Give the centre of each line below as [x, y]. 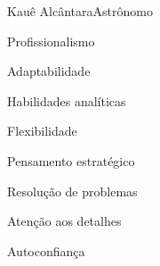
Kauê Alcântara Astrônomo [80, 11]
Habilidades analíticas [67, 100]
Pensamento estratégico [71, 160]
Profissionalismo [51, 41]
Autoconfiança [46, 250]
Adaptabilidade [49, 71]
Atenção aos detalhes [64, 221]
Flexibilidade [42, 131]
